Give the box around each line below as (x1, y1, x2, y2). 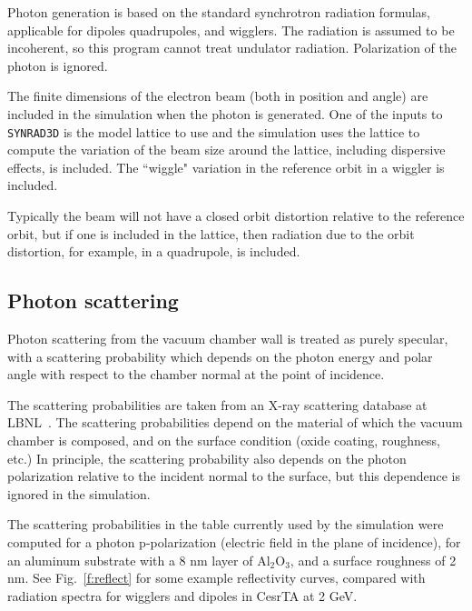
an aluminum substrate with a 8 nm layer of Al (7, 550, 270, 569)
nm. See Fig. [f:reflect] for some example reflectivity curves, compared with (7, 568, 426, 587)
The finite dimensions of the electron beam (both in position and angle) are (7, 86, 428, 105)
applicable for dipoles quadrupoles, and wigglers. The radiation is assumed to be (7, 20, 455, 39)
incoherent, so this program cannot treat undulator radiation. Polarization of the (7, 38, 457, 57)
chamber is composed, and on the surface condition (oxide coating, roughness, (7, 430, 440, 449)
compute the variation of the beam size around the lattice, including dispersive (7, 140, 446, 159)
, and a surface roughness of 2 (290, 550, 457, 569)
